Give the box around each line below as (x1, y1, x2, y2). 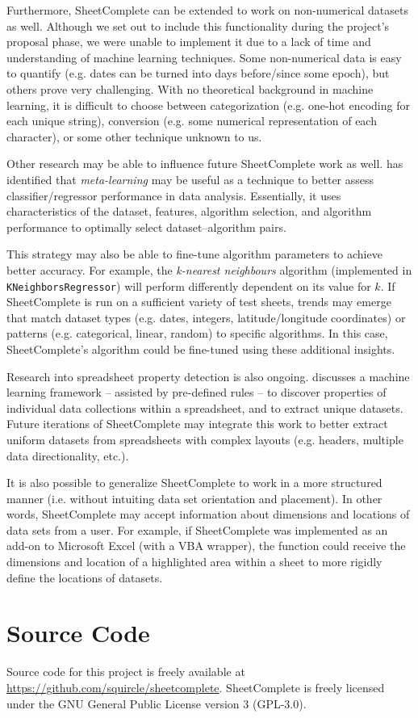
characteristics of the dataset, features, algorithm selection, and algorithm (6, 203, 372, 220)
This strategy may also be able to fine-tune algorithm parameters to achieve (6, 246, 382, 262)
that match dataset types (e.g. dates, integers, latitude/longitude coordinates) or (6, 309, 406, 325)
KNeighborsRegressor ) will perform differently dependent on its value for (6, 277, 371, 294)
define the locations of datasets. (6, 569, 163, 586)
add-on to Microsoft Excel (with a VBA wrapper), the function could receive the (6, 537, 406, 554)
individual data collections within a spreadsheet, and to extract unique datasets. (6, 399, 403, 416)
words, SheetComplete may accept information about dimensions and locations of (6, 506, 410, 523)
